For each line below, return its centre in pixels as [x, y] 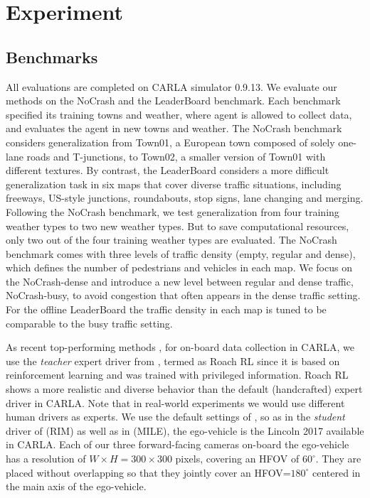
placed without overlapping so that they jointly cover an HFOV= [148, 472]
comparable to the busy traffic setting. [89, 323]
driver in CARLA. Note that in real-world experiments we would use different [175, 402]
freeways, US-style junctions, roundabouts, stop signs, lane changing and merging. [185, 198]
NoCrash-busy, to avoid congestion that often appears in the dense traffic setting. [183, 295]
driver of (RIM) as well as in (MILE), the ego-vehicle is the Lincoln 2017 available [185, 430]
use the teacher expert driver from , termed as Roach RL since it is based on [173, 361]
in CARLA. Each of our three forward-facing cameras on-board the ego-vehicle [178, 444]
